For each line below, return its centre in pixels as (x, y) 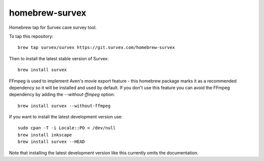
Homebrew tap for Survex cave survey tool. (53, 27)
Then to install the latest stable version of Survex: (59, 58)
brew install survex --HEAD (51, 142)
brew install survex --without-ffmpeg (64, 106)
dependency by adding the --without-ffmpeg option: (62, 94)
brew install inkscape (45, 135)
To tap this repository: (31, 36)
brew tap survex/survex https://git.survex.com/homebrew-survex (97, 47)
